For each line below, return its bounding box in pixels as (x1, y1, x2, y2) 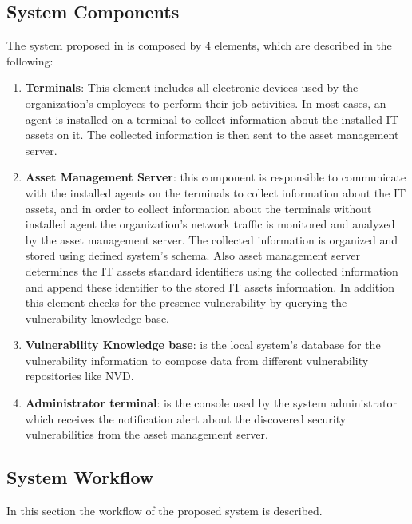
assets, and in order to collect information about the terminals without (25, 200, 372, 216)
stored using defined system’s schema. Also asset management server (25, 247, 361, 264)
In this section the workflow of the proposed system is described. (6, 502, 323, 519)
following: (6, 52, 53, 69)
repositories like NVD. (25, 367, 134, 384)
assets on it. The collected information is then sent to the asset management (25, 126, 399, 143)
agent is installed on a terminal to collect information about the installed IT (25, 110, 398, 127)
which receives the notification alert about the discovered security (25, 410, 347, 427)
